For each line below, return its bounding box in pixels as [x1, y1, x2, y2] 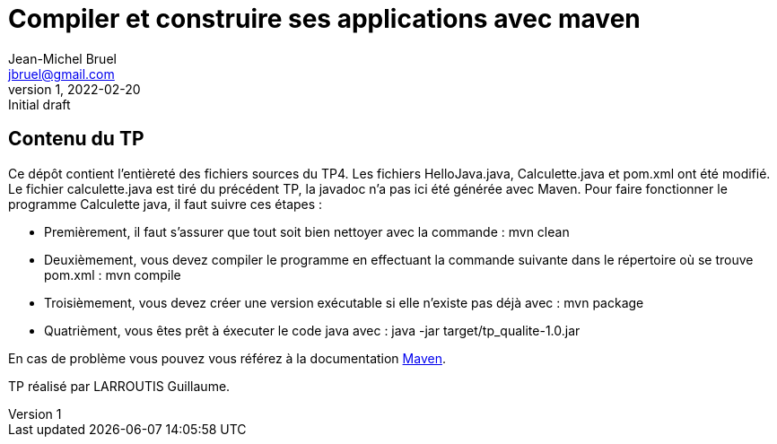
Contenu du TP [8, 127, 144, 151]
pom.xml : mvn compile [44, 266, 181, 283]
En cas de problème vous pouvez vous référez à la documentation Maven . [8, 350, 446, 366]
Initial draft [8, 96, 71, 112]
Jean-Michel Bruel [8, 50, 117, 66]
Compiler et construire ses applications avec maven [8, 4, 641, 34]
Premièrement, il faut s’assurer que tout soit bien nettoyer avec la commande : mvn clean [44, 223, 570, 239]
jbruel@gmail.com [8, 65, 115, 82]
